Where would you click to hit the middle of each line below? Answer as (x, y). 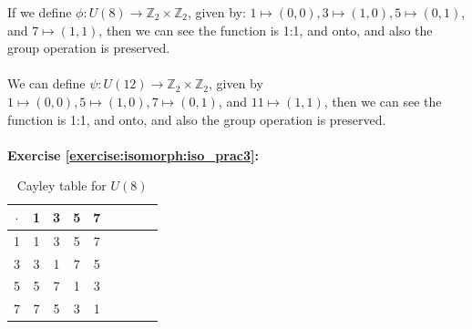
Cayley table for (62, 185)
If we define (40, 12)
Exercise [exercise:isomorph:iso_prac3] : (133, 154)
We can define (46, 83)
